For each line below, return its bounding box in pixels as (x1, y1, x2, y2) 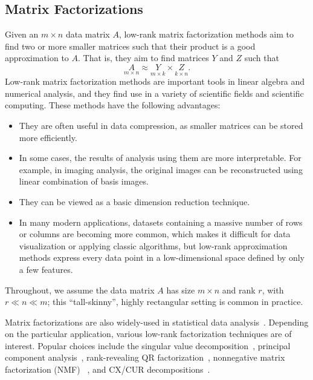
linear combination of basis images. (19, 175, 149, 188)
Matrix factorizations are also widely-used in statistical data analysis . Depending (5, 315, 309, 328)
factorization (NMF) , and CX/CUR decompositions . (5, 363, 210, 376)
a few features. (19, 263, 73, 275)
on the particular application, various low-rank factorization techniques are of (5, 327, 292, 340)
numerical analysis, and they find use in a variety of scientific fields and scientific (5, 87, 304, 99)
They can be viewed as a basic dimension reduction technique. (19, 195, 250, 208)
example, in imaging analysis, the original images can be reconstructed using (19, 163, 303, 175)
